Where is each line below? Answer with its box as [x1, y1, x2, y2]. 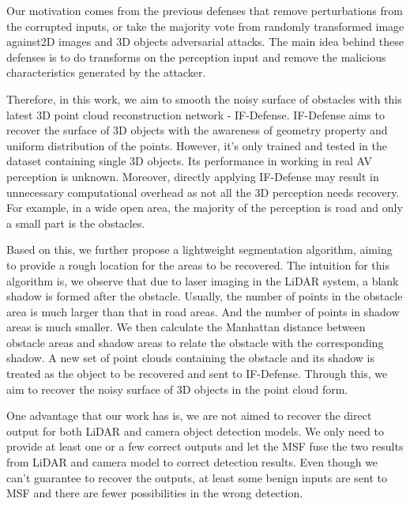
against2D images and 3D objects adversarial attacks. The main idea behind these [6, 33, 404, 50]
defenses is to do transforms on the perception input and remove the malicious [6, 48, 386, 65]
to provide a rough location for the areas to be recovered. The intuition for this [6, 256, 390, 273]
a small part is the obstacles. [6, 214, 145, 231]
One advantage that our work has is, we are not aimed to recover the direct [6, 407, 372, 424]
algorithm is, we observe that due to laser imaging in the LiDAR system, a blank [6, 272, 399, 289]
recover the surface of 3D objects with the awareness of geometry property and [6, 122, 388, 138]
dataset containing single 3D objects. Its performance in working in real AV [6, 153, 373, 169]
